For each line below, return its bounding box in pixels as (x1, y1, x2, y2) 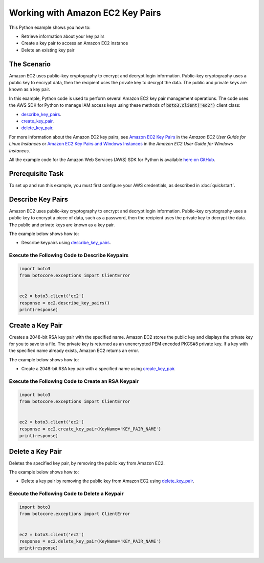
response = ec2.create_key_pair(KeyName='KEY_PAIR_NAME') (19, 426, 161, 432)
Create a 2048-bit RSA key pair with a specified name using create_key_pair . (21, 366, 176, 372)
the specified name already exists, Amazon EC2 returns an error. (9, 348, 139, 353)
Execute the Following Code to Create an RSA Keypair (9, 378, 139, 385)
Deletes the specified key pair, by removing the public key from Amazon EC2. (9, 460, 165, 466)
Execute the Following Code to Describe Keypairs (9, 252, 129, 259)
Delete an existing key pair (21, 47, 75, 53)
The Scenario (9, 60, 51, 68)
